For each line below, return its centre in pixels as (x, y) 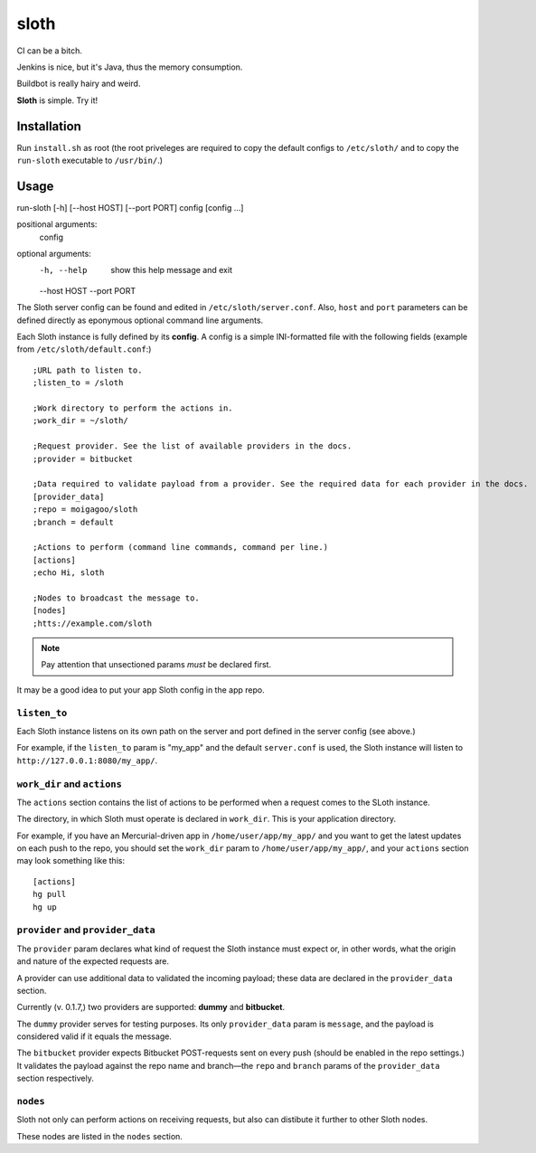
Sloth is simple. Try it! (57, 100)
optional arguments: (54, 254)
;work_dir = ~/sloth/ (80, 421)
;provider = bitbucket (83, 458)
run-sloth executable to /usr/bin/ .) (89, 161)
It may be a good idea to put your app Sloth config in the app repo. (141, 690)
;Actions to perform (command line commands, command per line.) (181, 548)
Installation (49, 126)
